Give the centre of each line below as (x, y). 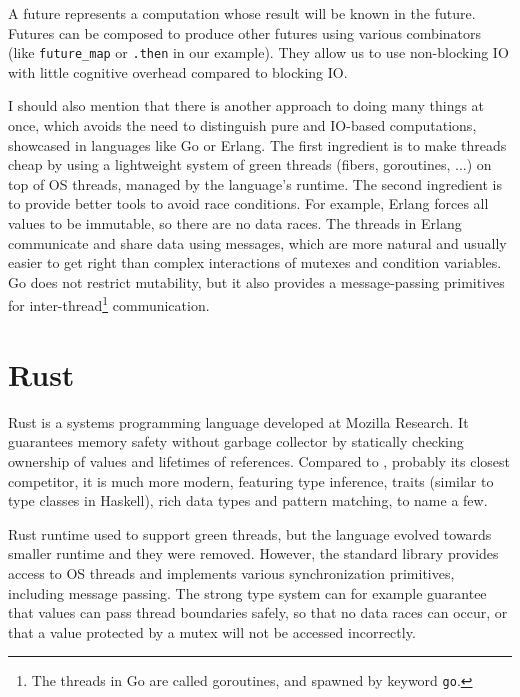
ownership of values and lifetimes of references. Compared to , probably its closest (259, 460)
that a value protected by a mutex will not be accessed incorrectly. (212, 631)
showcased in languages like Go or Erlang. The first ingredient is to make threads (257, 144)
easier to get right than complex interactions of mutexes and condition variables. (255, 262)
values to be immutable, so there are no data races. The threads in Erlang (235, 223)
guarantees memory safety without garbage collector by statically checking (236, 441)
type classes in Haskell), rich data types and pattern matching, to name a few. (248, 500)
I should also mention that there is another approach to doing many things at (246, 105)
